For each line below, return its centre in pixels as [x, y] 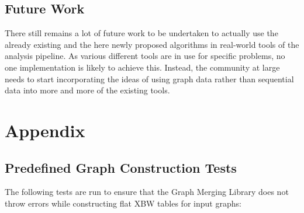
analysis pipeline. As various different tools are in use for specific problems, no [145, 56]
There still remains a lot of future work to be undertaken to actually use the [141, 33]
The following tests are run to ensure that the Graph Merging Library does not [147, 192]
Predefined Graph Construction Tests [121, 167]
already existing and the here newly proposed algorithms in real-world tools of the [152, 44]
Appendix [45, 130]
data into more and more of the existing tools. [87, 90]
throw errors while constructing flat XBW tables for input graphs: [123, 203]
